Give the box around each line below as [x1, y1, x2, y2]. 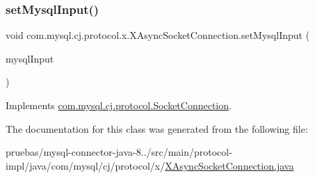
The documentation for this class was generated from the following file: [6, 121, 308, 136]
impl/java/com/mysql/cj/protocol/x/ [6, 158, 165, 172]
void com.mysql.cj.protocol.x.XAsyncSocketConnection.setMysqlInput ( [6, 28, 310, 42]
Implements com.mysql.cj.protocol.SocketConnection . [6, 98, 232, 112]
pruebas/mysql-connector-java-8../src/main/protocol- [6, 145, 232, 159]
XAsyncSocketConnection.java [165, 158, 294, 172]
